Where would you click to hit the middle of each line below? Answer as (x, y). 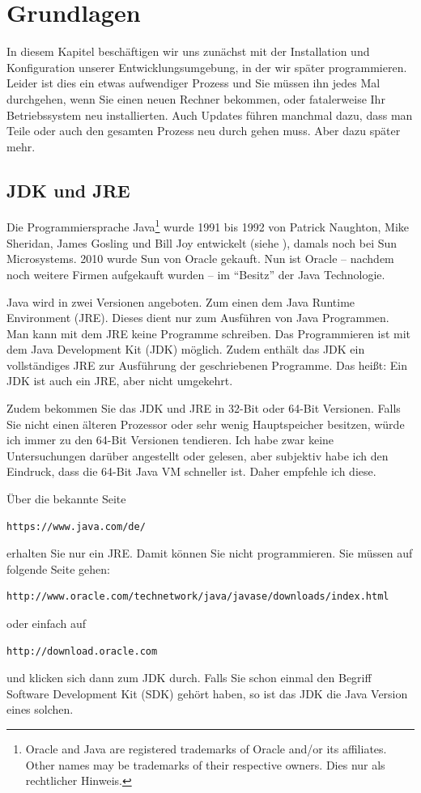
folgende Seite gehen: (58, 568)
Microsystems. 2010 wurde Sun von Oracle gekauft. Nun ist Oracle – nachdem (200, 259)
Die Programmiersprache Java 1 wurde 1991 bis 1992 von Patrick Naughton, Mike (208, 226)
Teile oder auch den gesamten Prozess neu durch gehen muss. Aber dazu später (204, 131)
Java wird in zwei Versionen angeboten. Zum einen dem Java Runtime (181, 301)
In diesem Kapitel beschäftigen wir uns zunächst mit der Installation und (188, 51)
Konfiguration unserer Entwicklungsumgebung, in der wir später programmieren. (207, 67)
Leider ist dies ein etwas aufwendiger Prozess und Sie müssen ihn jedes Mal (193, 83)
